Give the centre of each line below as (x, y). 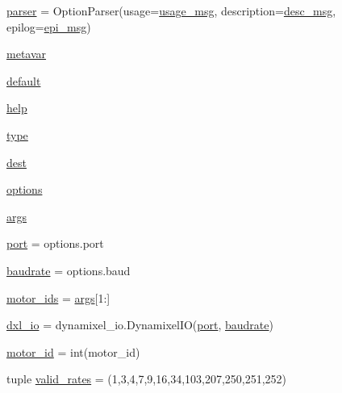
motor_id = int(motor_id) (73, 351)
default (24, 80)
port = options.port (55, 243)
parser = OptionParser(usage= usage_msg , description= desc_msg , (171, 10)
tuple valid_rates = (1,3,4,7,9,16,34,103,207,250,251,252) (147, 379)
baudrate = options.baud (69, 270)
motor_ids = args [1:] (58, 297)
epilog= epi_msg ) (49, 26)
